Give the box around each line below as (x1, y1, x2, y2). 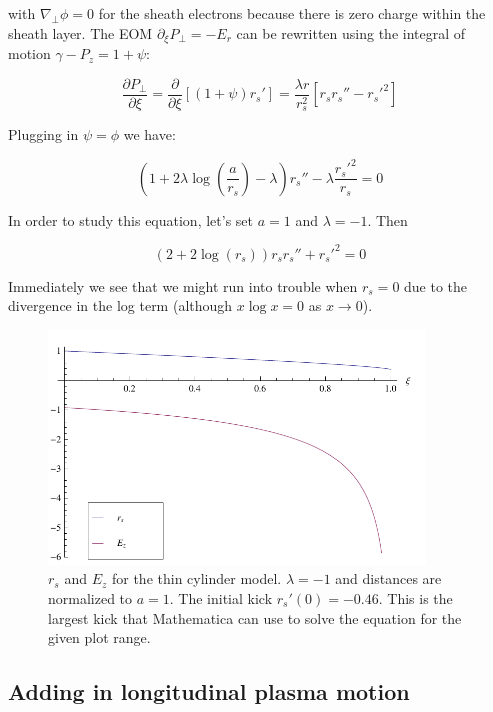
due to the (404, 275, 468, 296)
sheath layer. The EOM (8, 22, 153, 43)
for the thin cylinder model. (111, 568, 282, 589)
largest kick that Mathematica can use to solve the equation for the (48, 607, 462, 628)
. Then (367, 209, 408, 230)
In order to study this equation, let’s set (8, 209, 253, 230)
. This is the (378, 588, 453, 608)
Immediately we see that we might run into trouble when (8, 275, 358, 296)
